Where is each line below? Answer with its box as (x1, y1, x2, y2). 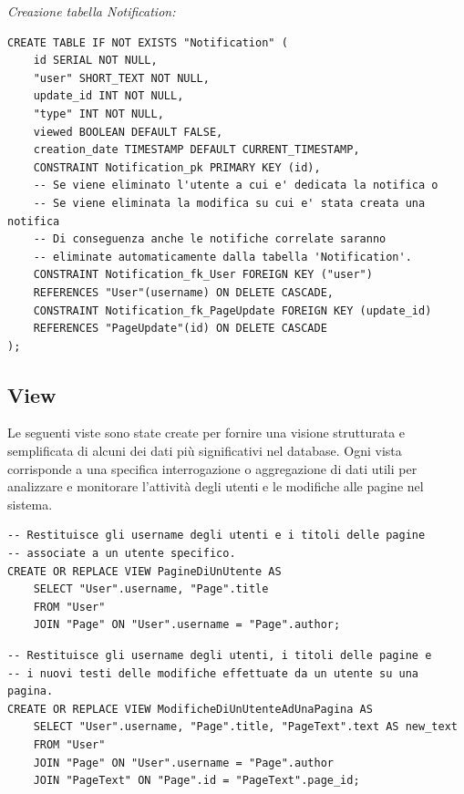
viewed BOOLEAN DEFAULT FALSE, (33, 125, 223, 139)
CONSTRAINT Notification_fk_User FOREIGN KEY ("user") (33, 268, 373, 282)
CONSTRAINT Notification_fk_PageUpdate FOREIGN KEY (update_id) (33, 304, 432, 317)
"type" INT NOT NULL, (33, 107, 164, 120)
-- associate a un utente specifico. (7, 547, 236, 561)
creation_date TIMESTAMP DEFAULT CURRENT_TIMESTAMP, (33, 143, 360, 157)
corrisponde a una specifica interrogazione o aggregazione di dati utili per (7, 459, 418, 478)
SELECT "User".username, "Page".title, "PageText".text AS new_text (33, 720, 458, 734)
